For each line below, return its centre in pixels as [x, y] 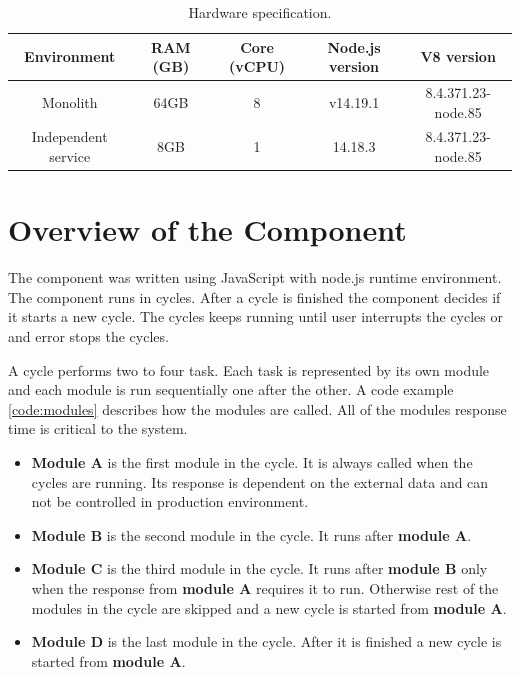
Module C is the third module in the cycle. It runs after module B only [259, 568]
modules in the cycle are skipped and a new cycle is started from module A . [269, 607]
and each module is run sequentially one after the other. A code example [231, 389]
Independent [69, 136]
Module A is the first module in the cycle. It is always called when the [252, 462]
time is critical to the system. [98, 428]
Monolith [69, 101]
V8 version [458, 56]
